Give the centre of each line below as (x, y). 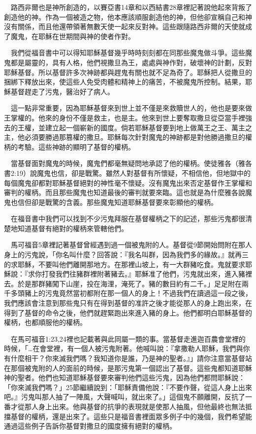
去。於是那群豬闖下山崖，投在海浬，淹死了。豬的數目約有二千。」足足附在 (123, 283)
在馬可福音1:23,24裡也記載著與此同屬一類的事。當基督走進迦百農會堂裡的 (128, 338)
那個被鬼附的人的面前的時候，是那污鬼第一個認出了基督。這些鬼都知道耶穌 (131, 368)
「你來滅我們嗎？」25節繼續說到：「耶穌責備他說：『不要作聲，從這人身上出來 (128, 387)
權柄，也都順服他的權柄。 (45, 322)
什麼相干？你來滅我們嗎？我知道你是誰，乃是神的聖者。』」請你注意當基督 (128, 358)
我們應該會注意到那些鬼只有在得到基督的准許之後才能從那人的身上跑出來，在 (128, 303)
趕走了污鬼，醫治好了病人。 (69, 91)
